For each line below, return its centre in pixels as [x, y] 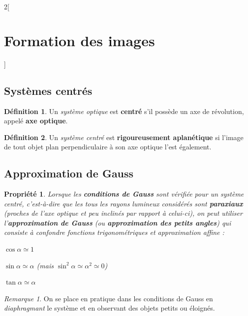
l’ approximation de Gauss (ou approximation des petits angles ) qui [118, 222]
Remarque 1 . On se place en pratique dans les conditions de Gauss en [108, 298]
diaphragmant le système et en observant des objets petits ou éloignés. [109, 308]
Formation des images [79, 40]
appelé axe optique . [36, 121]
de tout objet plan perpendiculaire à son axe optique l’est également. [108, 147]
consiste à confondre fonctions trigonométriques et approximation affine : [114, 232]
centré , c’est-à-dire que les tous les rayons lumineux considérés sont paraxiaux [124, 203]
